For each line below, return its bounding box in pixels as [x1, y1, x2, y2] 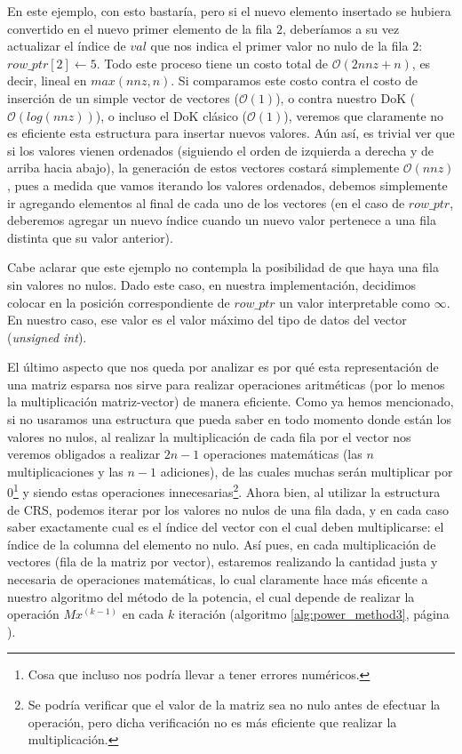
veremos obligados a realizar [7, 445, 161, 463]
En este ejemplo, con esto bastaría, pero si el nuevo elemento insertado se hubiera [7, 2, 451, 20]
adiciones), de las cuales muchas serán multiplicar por [160, 461, 453, 480]
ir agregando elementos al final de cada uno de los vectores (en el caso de [7, 193, 405, 212]
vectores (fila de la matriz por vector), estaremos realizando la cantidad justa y [7, 552, 438, 571]
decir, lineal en [7, 71, 87, 90]
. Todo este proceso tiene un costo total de [96, 53, 329, 72]
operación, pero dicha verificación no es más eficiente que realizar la [28, 712, 397, 731]
